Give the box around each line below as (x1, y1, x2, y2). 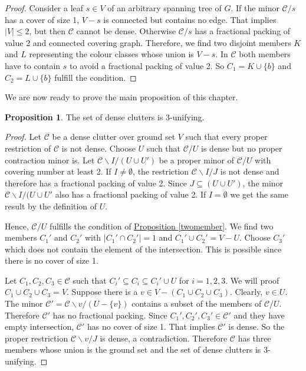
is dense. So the (228, 320, 285, 333)
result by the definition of (5, 199, 97, 212)
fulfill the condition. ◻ (54, 71, 137, 83)
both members (239, 48, 291, 60)
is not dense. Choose (61, 142, 136, 154)
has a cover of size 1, (5, 13, 80, 25)
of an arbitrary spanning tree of (107, 2, 222, 14)
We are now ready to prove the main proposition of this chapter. (5, 91, 238, 103)
